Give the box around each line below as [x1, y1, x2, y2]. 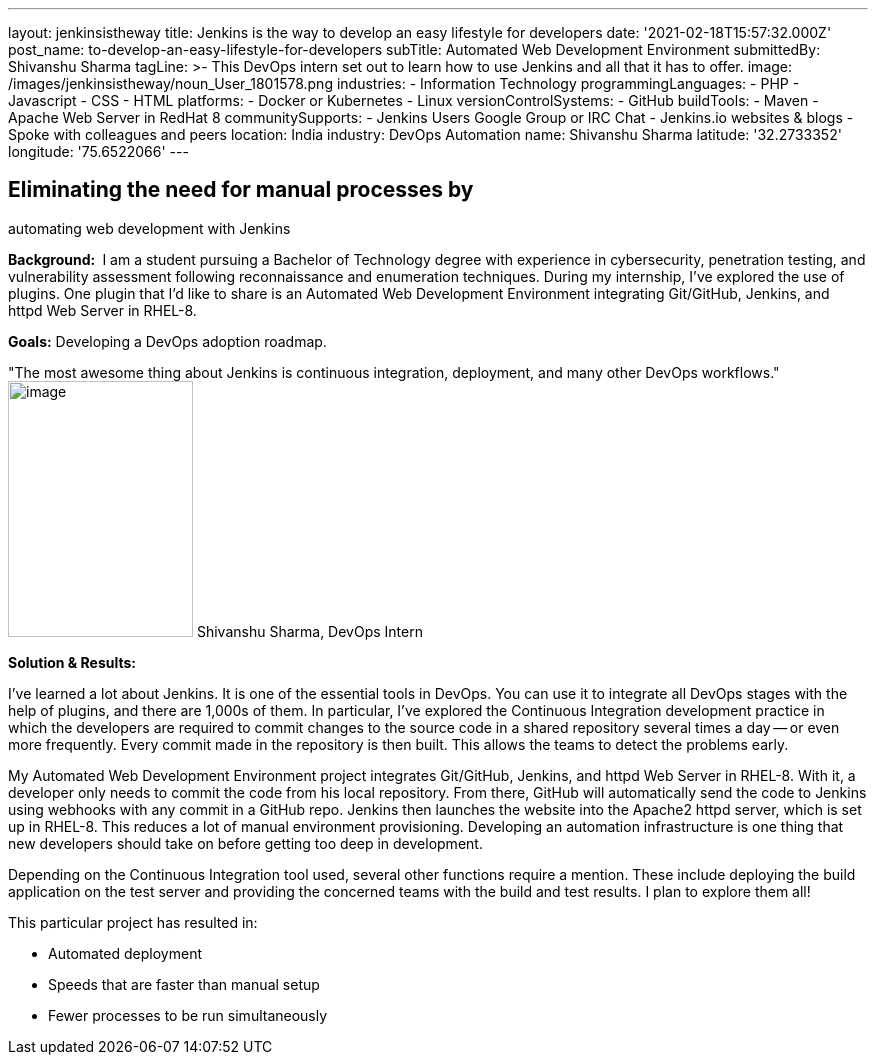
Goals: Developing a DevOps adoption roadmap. [8, 332, 327, 350]
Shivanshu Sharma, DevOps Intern [196, 622, 423, 640]
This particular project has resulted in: [8, 913, 258, 931]
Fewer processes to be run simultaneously [48, 1006, 328, 1024]
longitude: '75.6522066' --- [8, 143, 189, 160]
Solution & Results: [8, 653, 136, 671]
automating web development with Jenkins [8, 219, 291, 237]
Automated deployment [48, 944, 202, 962]
